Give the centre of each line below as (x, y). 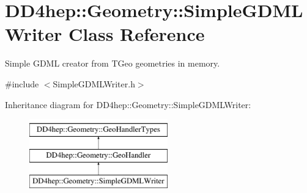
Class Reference (137, 34)
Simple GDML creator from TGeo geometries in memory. (113, 63)
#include (22, 83)
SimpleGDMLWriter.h (94, 83)
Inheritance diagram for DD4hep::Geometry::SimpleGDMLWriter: (128, 104)
